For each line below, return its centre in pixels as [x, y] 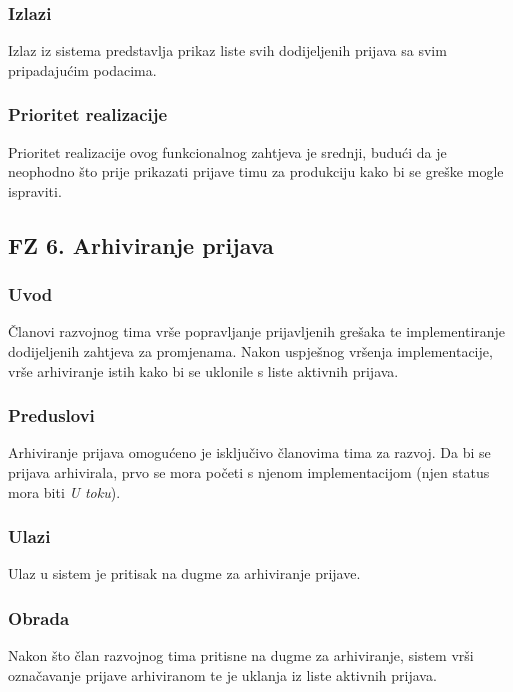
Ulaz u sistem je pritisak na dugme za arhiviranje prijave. [184, 573]
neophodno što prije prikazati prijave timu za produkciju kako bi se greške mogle [256, 171]
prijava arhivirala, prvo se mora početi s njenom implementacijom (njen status [249, 472]
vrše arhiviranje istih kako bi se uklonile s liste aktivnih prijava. [203, 370]
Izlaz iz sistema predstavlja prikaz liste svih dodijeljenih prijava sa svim [227, 50]
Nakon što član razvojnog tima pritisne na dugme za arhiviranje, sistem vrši [241, 655]
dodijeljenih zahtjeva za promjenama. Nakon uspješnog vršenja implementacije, [250, 351]
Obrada [39, 617]
